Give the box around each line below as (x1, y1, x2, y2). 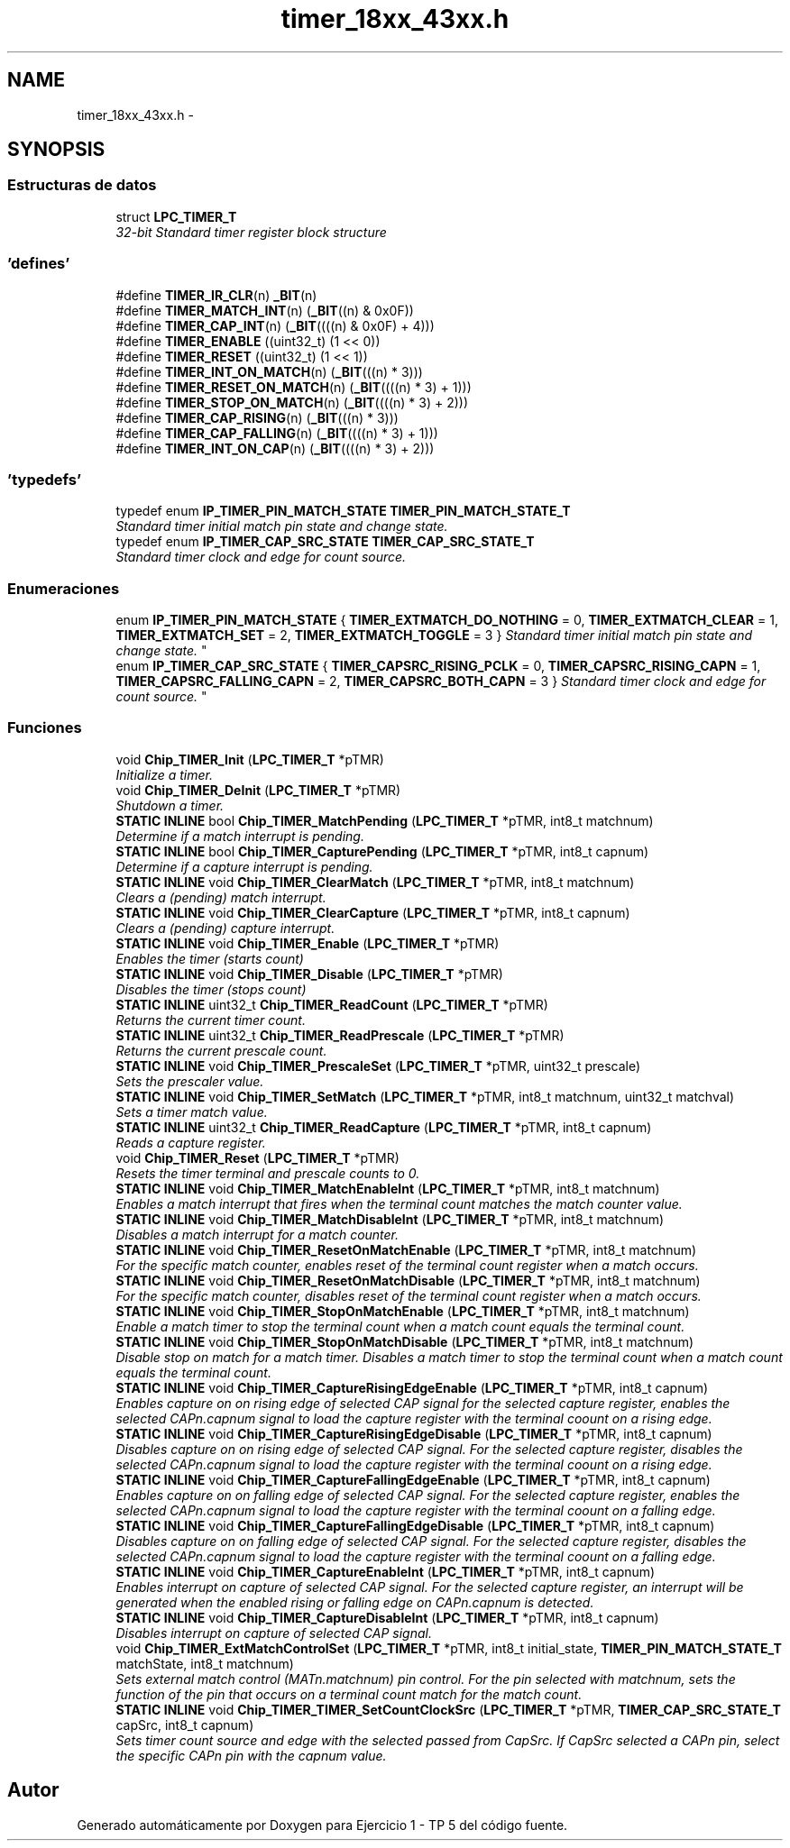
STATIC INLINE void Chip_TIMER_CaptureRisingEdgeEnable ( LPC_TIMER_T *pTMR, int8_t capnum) (115, 1379, 709, 1395)
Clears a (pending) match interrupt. (115, 889, 326, 905)
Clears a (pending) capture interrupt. (115, 919, 335, 936)
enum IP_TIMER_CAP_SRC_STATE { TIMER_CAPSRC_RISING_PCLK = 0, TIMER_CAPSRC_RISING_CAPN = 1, (115, 658, 761, 674)
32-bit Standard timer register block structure (115, 224, 387, 240)
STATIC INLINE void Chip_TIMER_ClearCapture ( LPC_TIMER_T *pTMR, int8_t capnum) (115, 904, 630, 920)
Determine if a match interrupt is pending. (115, 828, 364, 844)
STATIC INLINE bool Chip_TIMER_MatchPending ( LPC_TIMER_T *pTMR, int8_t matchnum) (115, 812, 654, 828)
